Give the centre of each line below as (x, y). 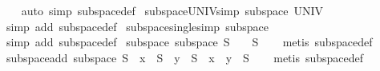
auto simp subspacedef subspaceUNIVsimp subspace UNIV (172, 10)
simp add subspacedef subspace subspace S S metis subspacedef (189, 42)
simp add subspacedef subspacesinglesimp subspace (137, 26)
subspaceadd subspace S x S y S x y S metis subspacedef (185, 57)
